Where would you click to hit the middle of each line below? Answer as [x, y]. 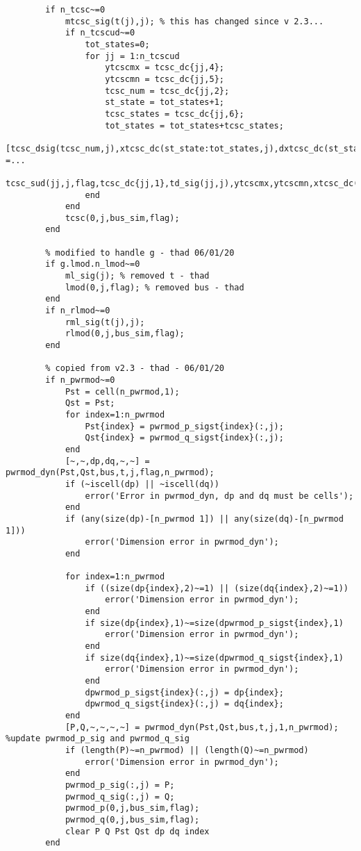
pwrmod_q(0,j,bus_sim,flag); [132, 819]
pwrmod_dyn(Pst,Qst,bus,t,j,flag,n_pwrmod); [110, 473]
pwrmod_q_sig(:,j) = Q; [120, 796]
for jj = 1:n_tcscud [132, 56]
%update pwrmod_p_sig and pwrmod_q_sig [98, 739]
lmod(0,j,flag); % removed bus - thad [154, 287]
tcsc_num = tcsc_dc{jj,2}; [167, 91]
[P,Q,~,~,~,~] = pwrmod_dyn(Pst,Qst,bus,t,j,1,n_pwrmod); [202, 727]
